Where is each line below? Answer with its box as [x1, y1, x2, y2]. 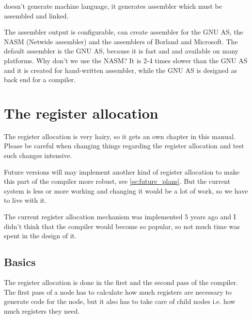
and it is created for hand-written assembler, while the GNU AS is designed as [4, 65, 237, 75]
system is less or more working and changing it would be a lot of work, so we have [4, 185, 248, 195]
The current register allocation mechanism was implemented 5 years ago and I [4, 212, 236, 222]
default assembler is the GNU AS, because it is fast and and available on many [4, 46, 238, 56]
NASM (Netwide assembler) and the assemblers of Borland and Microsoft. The [4, 36, 238, 46]
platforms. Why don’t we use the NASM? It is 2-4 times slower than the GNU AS [4, 55, 248, 65]
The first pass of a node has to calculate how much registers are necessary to [4, 286, 232, 297]
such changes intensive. [4, 150, 72, 160]
